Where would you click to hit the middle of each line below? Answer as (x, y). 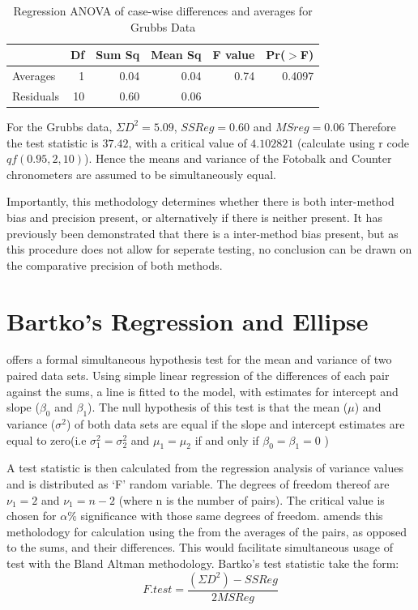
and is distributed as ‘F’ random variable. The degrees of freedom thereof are (198, 484)
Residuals (36, 95)
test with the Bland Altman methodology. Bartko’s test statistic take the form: (203, 563)
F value (234, 55)
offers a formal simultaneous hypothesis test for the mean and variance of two (199, 359)
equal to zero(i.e (47, 439)
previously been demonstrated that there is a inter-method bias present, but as (203, 233)
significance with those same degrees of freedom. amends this (232, 516)
